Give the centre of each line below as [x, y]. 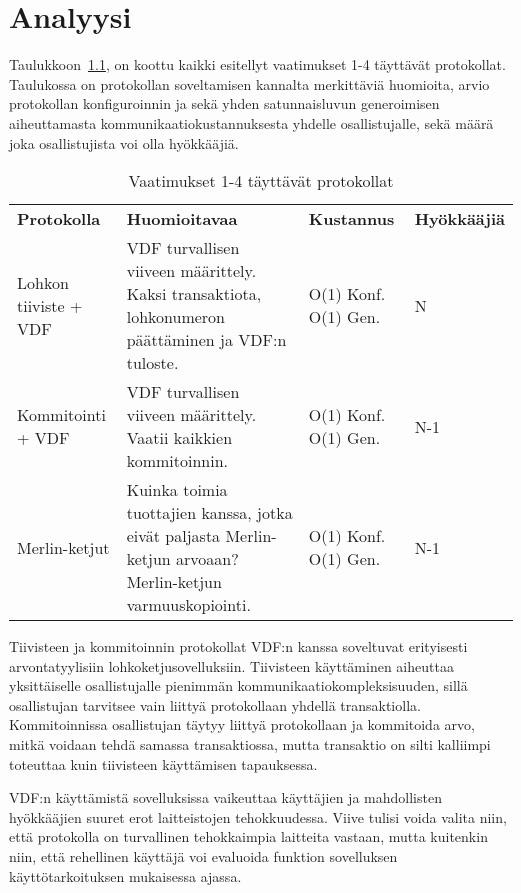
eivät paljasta [173, 536]
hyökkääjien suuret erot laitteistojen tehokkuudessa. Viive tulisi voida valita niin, [258, 816]
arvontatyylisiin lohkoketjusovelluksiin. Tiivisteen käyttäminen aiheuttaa [231, 665]
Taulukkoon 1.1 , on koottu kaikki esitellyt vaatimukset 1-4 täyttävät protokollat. [257, 64]
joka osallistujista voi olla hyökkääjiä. [124, 142]
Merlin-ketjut [63, 547]
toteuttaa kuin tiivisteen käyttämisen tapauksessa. [163, 763]
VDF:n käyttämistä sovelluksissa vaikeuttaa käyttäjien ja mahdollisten [225, 797]
